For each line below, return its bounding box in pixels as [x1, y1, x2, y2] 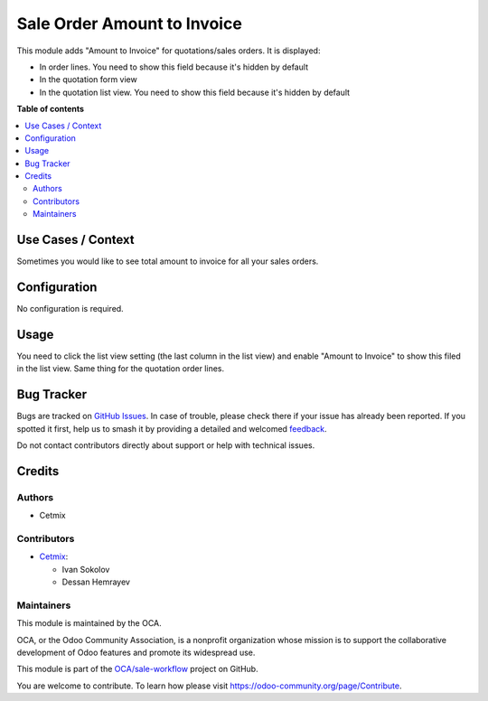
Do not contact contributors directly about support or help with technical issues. [16, 440, 315, 451]
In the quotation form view [39, 74, 137, 85]
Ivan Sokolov [61, 564, 110, 575]
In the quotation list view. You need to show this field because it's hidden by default [39, 87, 351, 98]
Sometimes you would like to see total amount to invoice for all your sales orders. [16, 256, 319, 266]
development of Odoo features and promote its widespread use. [16, 647, 256, 659]
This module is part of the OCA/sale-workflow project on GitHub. [16, 664, 258, 675]
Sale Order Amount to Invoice [16, 14, 243, 33]
